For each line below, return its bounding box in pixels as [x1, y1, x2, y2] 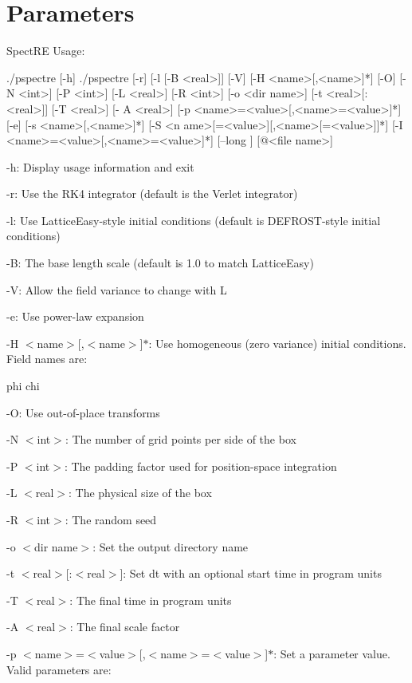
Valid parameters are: [6, 661, 112, 677]
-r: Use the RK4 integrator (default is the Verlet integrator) [6, 185, 298, 202]
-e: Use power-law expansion [6, 308, 144, 325]
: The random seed [65, 511, 157, 527]
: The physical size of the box [69, 484, 212, 501]
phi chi [6, 377, 40, 394]
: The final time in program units [69, 591, 232, 608]
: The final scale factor [69, 618, 180, 635]
